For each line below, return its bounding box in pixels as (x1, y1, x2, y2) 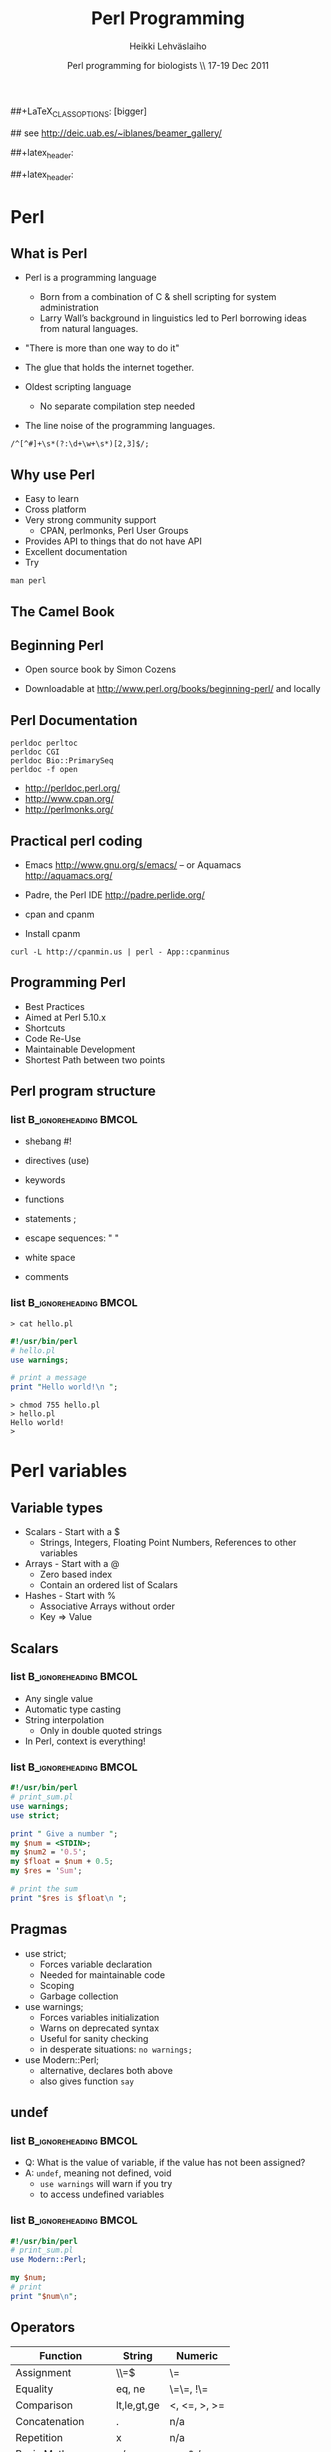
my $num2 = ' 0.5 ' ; (10, 1847, 87, 1857)
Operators (10, 2319, 76, 2336)
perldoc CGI (10, 747, 60, 757)
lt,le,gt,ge (115, 2398, 160, 2412)
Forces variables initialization (39, 2011, 160, 2023)
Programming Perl (10, 974, 127, 991)
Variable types (10, 1499, 103, 1516)
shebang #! (24, 1135, 72, 1147)
